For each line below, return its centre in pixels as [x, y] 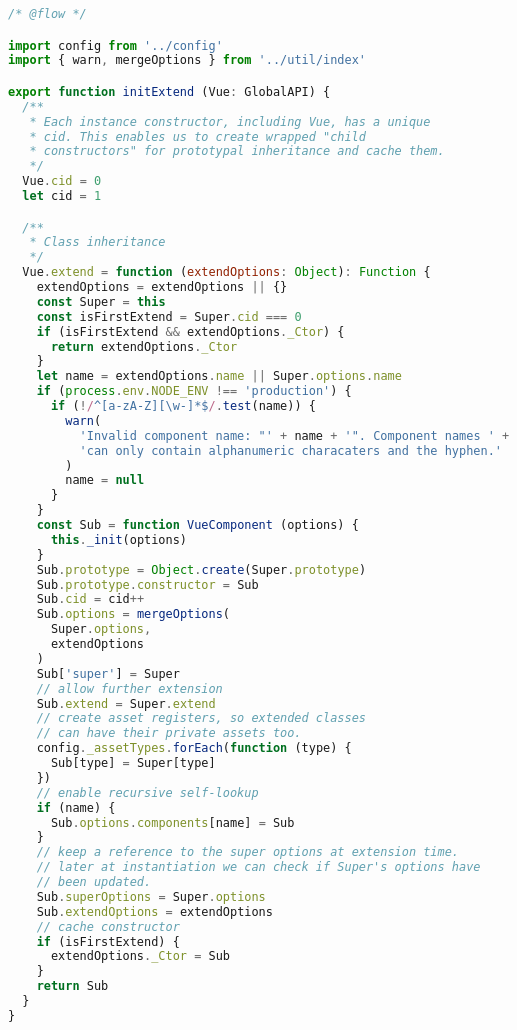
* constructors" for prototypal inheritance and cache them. [237, 151]
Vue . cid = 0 [62, 181]
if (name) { [76, 807]
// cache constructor [108, 926]
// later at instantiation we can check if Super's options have [258, 867]
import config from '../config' [115, 45]
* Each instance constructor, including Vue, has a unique [230, 121]
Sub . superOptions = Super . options [151, 896]
